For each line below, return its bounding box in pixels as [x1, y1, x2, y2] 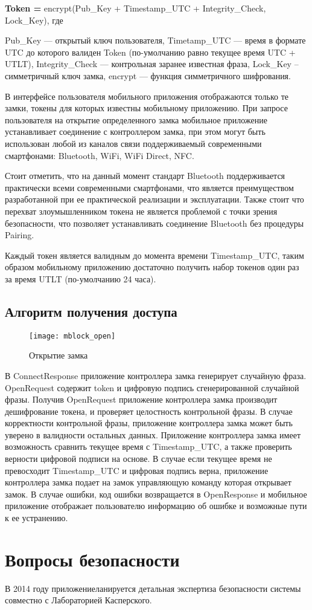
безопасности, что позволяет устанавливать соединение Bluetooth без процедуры [5, 216, 304, 229]
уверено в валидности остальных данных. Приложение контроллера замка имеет [5, 428, 301, 441]
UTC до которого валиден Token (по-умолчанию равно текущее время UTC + [5, 45, 296, 58]
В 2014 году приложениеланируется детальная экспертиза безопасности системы [5, 582, 301, 594]
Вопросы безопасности [5, 547, 180, 571]
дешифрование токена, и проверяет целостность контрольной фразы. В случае [5, 404, 293, 417]
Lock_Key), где [5, 13, 63, 26]
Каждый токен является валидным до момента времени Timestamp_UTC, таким [5, 248, 304, 261]
